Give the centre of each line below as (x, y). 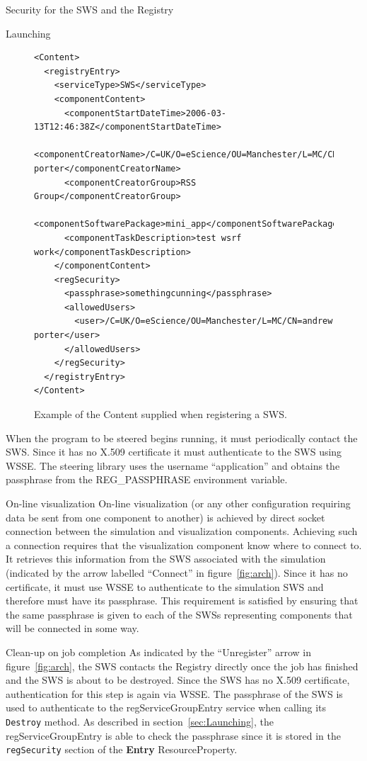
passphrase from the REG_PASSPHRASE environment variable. (147, 479)
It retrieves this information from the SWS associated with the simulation (166, 559)
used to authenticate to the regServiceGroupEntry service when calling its (166, 708)
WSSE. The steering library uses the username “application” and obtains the (173, 465)
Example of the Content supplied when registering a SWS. (161, 414)
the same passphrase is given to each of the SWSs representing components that (179, 614)
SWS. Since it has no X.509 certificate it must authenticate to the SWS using (174, 452)
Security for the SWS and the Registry (90, 9)
